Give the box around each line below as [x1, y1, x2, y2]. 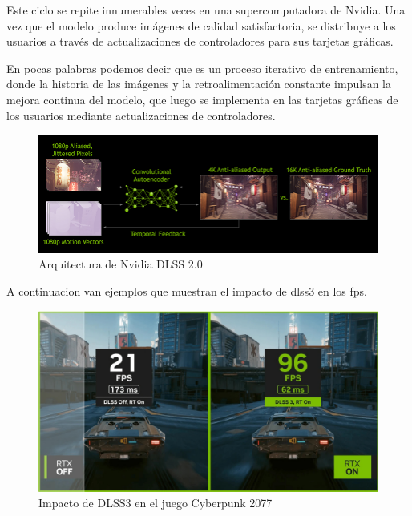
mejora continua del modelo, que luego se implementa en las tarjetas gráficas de [6, 91, 398, 107]
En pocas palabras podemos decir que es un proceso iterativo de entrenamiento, [6, 59, 398, 76]
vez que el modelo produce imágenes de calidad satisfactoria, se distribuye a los [6, 17, 396, 34]
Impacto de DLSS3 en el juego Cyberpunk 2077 [38, 494, 273, 511]
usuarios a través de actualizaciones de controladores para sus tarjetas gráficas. [6, 33, 394, 50]
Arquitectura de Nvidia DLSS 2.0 [38, 256, 203, 272]
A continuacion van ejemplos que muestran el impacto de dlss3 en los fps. [6, 282, 368, 299]
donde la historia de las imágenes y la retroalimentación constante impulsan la [6, 75, 391, 92]
